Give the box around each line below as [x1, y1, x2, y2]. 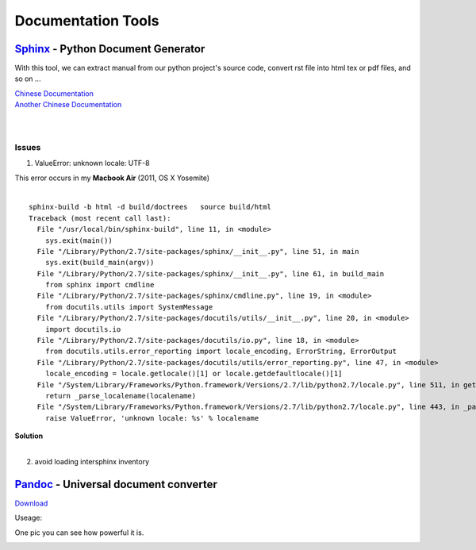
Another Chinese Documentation [14, 100, 122, 110]
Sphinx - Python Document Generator [14, 42, 205, 56]
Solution [14, 431, 44, 440]
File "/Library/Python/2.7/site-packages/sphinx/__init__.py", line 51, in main [36, 247, 359, 256]
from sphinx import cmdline [44, 280, 155, 290]
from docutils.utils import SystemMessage [44, 302, 213, 311]
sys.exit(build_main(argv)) [44, 258, 155, 267]
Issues [14, 141, 41, 152]
